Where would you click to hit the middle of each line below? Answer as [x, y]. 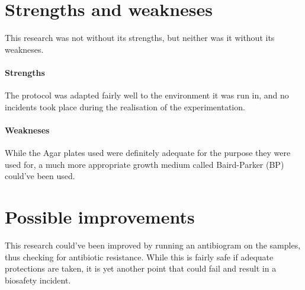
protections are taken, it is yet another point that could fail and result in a [141, 268]
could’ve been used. [40, 176]
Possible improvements [100, 217]
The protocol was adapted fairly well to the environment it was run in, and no [147, 95]
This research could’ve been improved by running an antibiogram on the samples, [153, 245]
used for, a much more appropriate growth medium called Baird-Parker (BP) [145, 164]
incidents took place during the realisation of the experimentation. [125, 106]
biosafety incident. [38, 280]
